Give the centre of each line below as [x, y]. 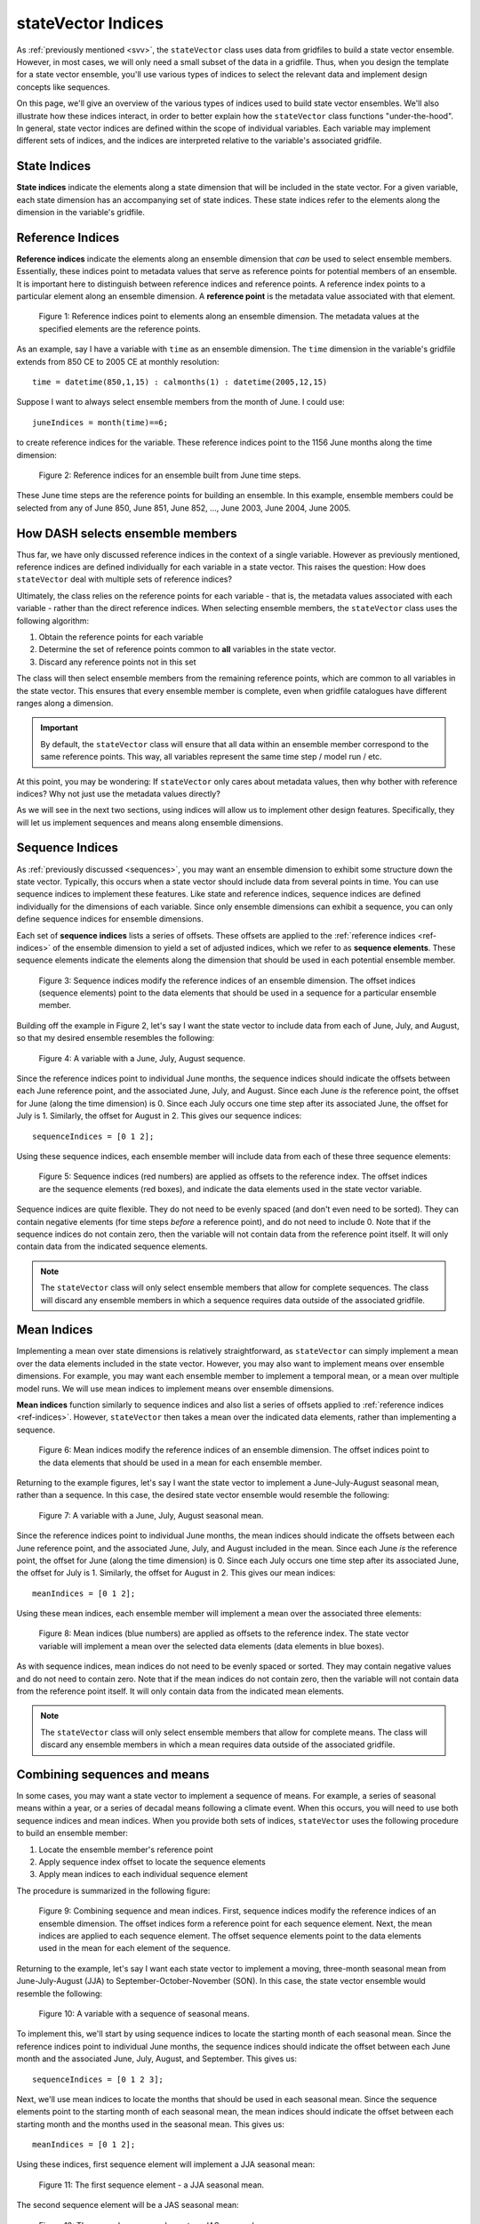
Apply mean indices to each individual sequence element [143, 1874]
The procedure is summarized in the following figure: [113, 1890]
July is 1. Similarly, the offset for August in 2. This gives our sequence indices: [159, 1116]
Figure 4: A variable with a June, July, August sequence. [142, 1058]
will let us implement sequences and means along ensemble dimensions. [150, 822]
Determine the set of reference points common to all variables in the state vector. [188, 649]
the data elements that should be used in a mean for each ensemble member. [180, 1463]
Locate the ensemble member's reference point [126, 1849]
